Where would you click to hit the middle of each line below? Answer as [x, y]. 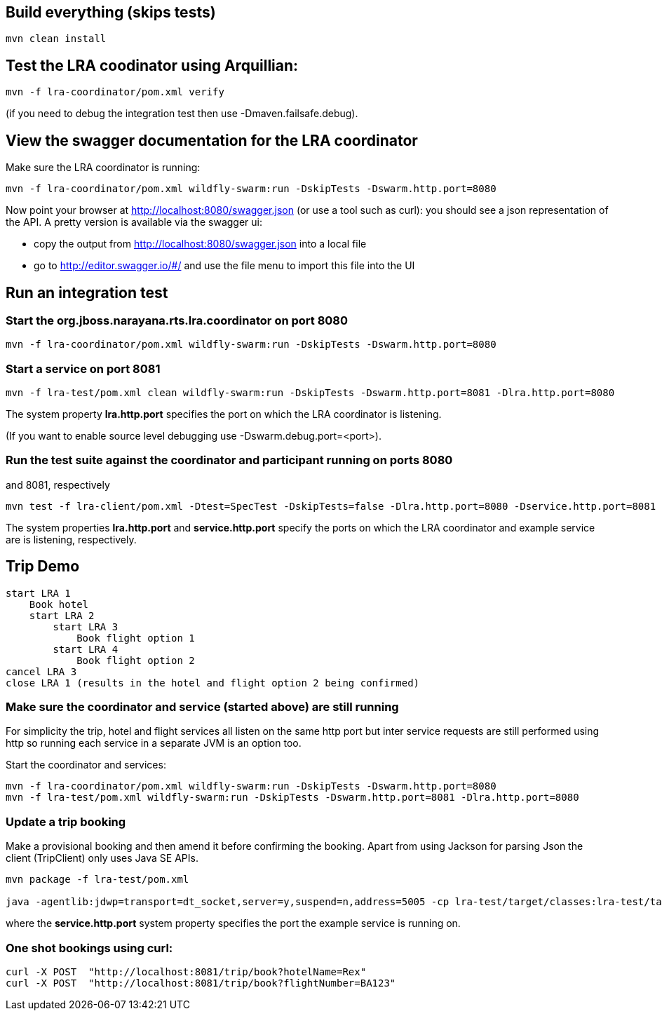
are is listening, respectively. [71, 539]
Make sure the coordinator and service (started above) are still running [202, 707]
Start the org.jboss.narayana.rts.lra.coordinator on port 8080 [177, 320]
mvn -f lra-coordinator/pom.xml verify [115, 92]
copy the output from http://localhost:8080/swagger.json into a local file [200, 244]
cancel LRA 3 [41, 671]
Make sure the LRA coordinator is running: [103, 168]
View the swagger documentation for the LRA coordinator [212, 140]
